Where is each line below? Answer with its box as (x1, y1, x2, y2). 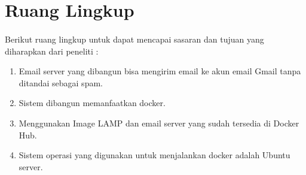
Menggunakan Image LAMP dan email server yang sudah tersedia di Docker (19, 116, 299, 129)
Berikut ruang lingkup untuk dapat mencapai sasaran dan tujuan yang (5, 32, 264, 45)
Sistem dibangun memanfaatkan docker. (19, 96, 166, 109)
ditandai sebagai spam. (19, 76, 103, 89)
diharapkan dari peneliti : (5, 44, 99, 57)
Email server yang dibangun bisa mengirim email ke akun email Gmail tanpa (19, 65, 301, 77)
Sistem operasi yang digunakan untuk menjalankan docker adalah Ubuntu (19, 149, 290, 161)
